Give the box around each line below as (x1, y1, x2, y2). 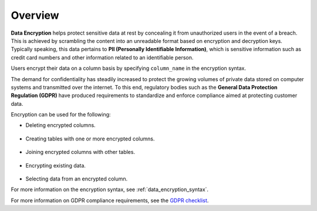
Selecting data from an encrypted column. (25, 175, 128, 182)
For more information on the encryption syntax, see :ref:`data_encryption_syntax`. (11, 186, 208, 193)
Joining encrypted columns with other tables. (25, 149, 135, 156)
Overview (11, 9, 59, 22)
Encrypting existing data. (25, 162, 86, 169)
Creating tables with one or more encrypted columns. (25, 135, 155, 142)
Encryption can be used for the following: (11, 111, 111, 118)
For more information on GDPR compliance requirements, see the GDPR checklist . (11, 197, 209, 204)
